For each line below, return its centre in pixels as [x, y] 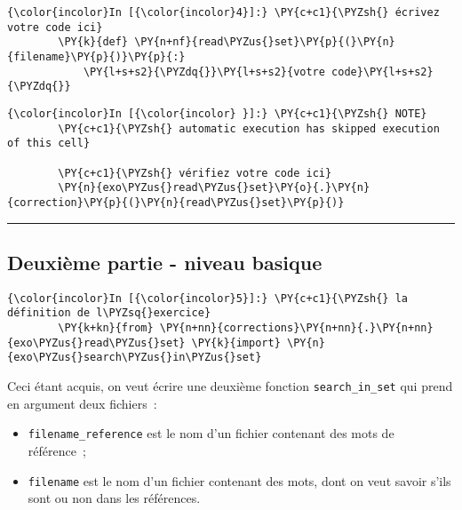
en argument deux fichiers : [82, 403]
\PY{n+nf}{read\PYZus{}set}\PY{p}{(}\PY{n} [265, 42]
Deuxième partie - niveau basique [165, 262]
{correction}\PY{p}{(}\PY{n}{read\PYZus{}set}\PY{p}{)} [176, 202]
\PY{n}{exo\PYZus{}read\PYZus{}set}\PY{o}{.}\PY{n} [214, 188]
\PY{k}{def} [93, 42]
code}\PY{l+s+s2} [382, 72]
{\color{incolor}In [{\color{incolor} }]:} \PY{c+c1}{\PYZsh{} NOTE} [217, 113]
